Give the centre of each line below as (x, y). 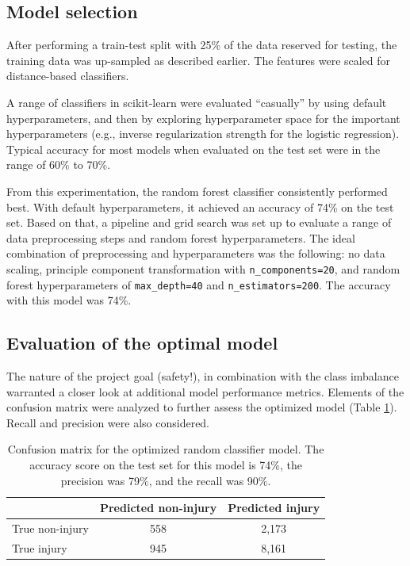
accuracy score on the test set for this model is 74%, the (166, 465)
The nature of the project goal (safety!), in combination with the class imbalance (203, 376)
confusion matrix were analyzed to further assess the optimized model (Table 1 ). (202, 407)
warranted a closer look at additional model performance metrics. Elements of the (205, 391)
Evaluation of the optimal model (142, 343)
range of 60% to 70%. (59, 164)
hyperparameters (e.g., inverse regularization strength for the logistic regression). (203, 134)
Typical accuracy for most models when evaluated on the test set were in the (194, 149)
